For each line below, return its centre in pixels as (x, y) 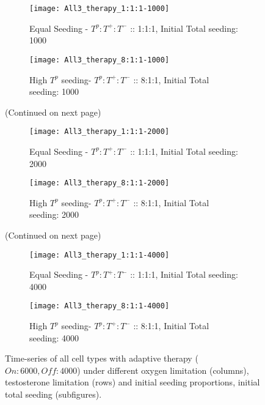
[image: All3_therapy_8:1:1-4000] (100, 306)
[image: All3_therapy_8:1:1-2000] (100, 183)
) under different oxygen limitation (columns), (163, 370)
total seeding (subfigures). (53, 394)
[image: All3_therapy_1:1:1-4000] (100, 255)
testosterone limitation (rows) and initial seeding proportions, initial (132, 382)
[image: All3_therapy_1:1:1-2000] (100, 132)
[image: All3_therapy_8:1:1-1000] (100, 60)
